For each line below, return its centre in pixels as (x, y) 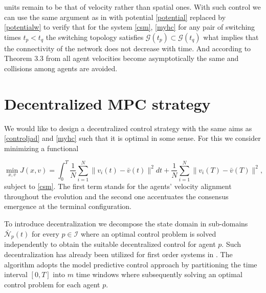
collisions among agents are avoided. (61, 68)
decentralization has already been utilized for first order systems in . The (118, 254)
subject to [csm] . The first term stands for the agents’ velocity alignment (118, 186)
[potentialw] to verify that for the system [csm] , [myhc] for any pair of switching (130, 27)
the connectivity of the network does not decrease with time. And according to (128, 48)
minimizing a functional (41, 148)
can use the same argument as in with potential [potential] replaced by (115, 17)
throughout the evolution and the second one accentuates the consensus (116, 196)
